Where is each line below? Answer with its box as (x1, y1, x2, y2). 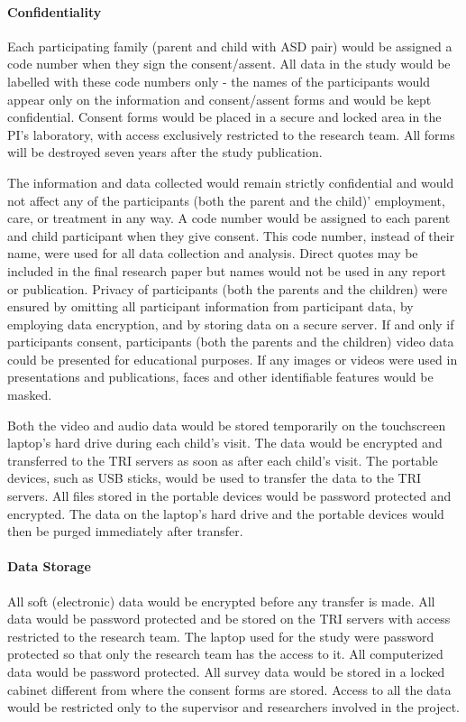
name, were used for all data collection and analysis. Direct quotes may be (7, 244, 418, 263)
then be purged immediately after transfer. (7, 522, 243, 541)
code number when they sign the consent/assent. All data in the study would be (7, 54, 451, 73)
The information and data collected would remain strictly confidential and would (7, 172, 454, 191)
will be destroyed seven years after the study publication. (7, 143, 323, 162)
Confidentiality (7, 2, 102, 21)
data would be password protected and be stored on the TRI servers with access (7, 609, 451, 628)
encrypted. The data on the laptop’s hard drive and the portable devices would (7, 504, 444, 523)
